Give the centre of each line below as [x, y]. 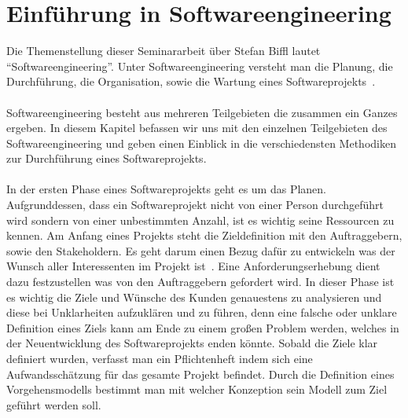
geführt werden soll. [54, 404]
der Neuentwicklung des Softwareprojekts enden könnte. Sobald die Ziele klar [192, 343]
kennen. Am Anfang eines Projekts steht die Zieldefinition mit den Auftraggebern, [204, 235]
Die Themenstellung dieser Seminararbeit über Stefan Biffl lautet [164, 51]
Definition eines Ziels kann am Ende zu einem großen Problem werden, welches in [203, 327]
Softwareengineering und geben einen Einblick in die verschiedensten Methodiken [201, 143]
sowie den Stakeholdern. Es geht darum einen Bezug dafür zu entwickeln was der [201, 250]
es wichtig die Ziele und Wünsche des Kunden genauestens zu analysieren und [194, 297]
